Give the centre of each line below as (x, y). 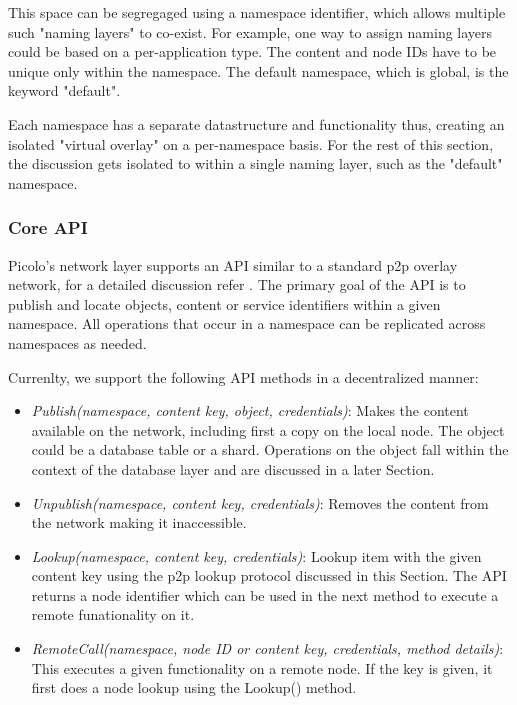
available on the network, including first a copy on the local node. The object (268, 429)
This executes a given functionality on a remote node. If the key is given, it (262, 667)
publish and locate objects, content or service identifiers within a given (224, 303)
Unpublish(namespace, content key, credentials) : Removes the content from (260, 502)
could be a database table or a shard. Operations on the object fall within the (270, 449)
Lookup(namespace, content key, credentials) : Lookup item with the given (256, 555)
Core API (48, 227)
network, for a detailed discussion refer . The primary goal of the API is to (237, 284)
